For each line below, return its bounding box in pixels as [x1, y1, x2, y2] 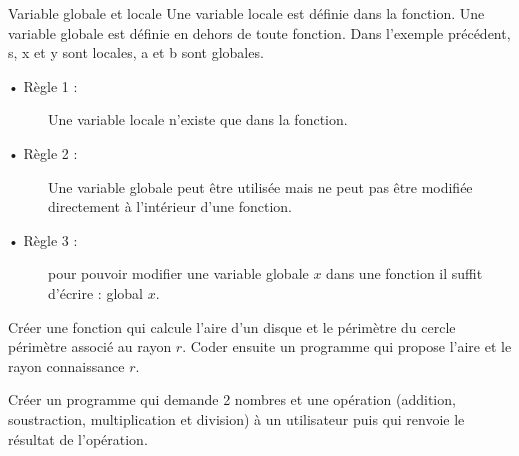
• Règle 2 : [8, 142, 78, 163]
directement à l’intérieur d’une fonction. [48, 196, 292, 217]
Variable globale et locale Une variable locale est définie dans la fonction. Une [8, 3, 485, 23]
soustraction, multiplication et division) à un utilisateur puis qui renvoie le [8, 408, 465, 429]
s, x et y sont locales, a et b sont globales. [8, 42, 264, 63]
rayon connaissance [8, 355, 125, 376]
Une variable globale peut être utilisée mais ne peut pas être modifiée [48, 176, 473, 197]
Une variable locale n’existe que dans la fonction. [48, 109, 348, 130]
